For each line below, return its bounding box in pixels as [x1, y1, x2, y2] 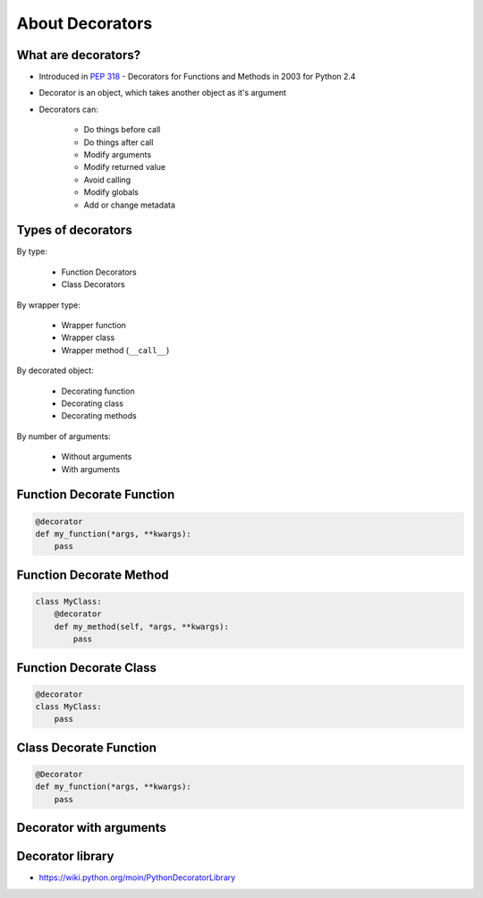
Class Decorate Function [16, 740, 157, 755]
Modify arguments [83, 149, 152, 160]
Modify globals [83, 187, 139, 198]
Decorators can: [38, 104, 98, 114]
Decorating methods [61, 411, 138, 421]
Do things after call [83, 137, 154, 148]
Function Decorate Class [16, 660, 157, 675]
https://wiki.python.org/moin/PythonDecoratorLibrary [38, 872, 236, 883]
